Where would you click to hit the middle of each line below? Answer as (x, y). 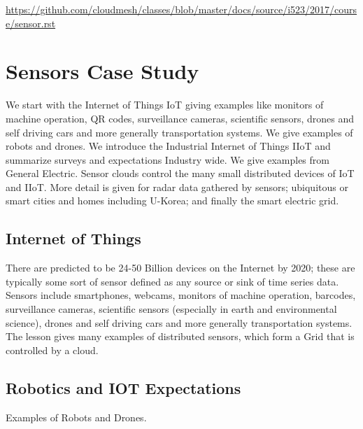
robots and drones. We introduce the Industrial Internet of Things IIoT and (168, 146)
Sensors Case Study (102, 71)
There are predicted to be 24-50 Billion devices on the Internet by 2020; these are (180, 268)
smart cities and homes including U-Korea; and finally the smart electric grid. (172, 201)
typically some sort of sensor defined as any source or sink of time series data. (172, 281)
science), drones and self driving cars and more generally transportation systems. (179, 322)
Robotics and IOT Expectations (123, 387)
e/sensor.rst (31, 23)
